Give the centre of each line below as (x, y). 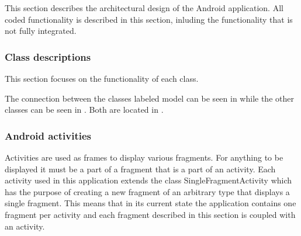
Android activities (48, 135)
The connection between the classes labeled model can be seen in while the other (149, 98)
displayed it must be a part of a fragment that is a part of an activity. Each (140, 169)
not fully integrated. (41, 31)
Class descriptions (48, 56)
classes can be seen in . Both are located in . (84, 110)
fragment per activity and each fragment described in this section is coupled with (150, 214)
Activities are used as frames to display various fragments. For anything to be (144, 157)
